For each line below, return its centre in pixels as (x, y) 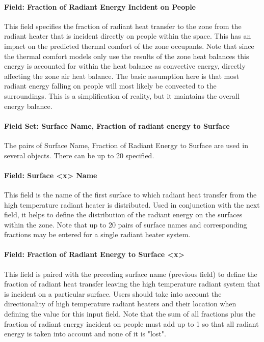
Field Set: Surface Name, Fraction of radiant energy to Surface (117, 125)
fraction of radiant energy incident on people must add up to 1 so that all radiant (131, 323)
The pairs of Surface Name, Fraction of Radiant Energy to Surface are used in (126, 145)
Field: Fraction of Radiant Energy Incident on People (100, 6)
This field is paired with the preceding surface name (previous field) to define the (131, 274)
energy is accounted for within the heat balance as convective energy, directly (125, 66)
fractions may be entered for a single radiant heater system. (97, 234)
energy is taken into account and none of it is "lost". (85, 334)
